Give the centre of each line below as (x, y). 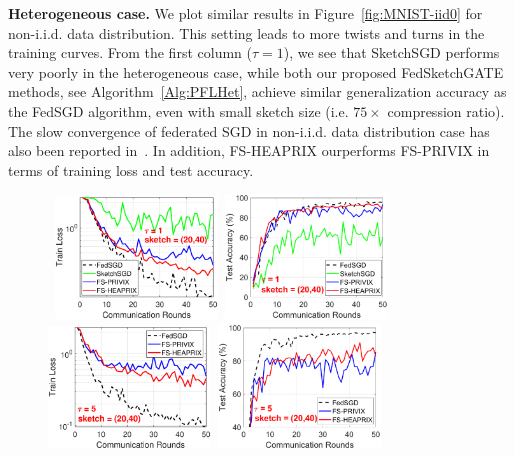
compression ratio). (446, 110)
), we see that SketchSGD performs (391, 52)
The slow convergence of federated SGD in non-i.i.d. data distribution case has (249, 130)
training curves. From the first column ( (130, 52)
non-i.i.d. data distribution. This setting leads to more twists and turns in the (246, 32)
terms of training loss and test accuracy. (131, 169)
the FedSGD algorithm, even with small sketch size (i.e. (178, 110)
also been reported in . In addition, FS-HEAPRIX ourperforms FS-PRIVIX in (249, 150)
